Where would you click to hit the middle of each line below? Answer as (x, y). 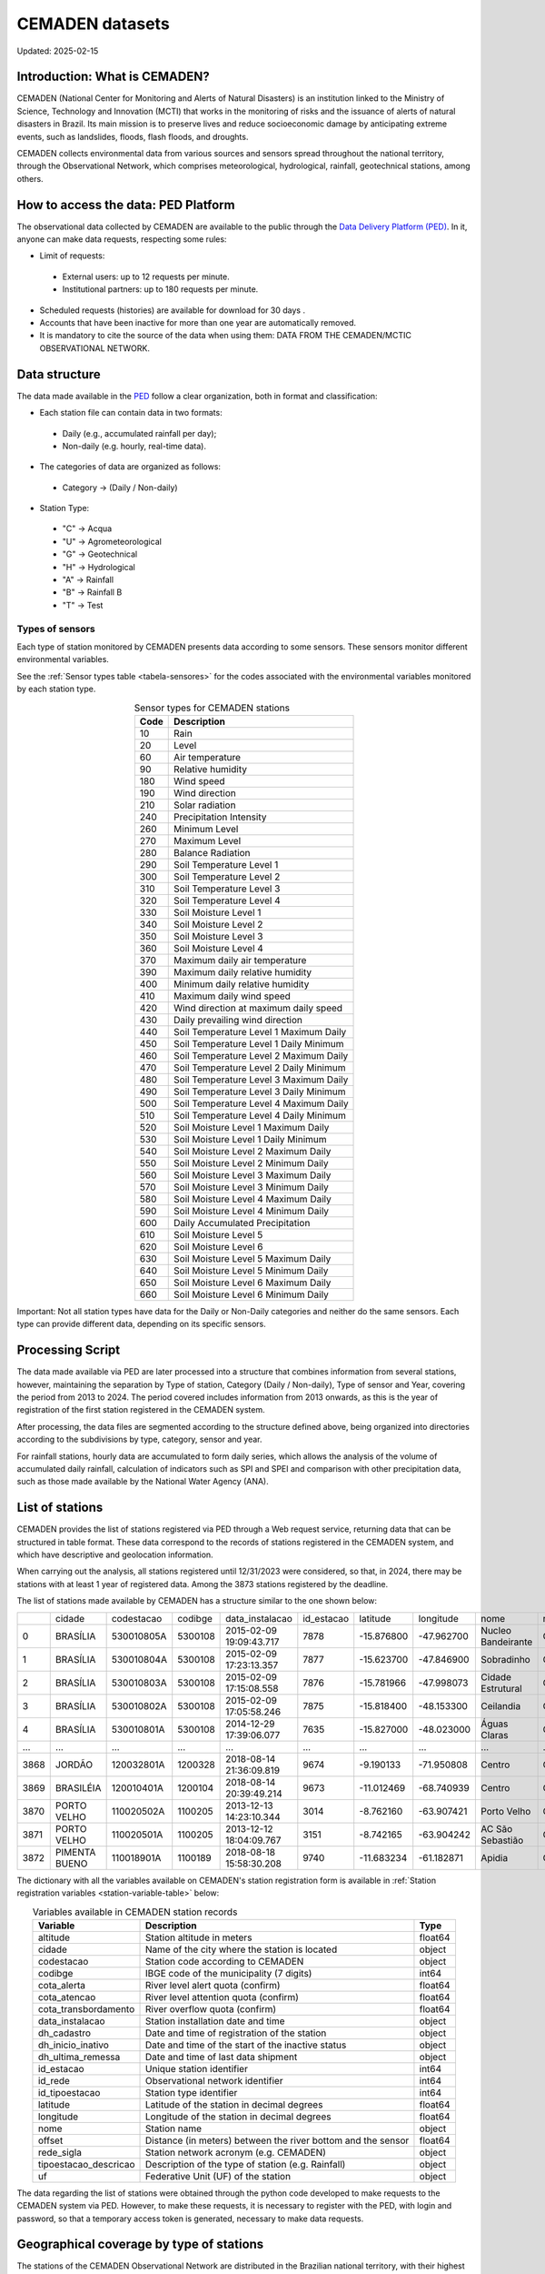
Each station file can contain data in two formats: (131, 413)
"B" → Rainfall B (92, 592)
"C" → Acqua (87, 528)
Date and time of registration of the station (236, 2033)
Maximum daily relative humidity (243, 971)
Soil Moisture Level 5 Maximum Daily (253, 1258)
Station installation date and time (215, 2021)
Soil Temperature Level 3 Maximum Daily (261, 1080)
